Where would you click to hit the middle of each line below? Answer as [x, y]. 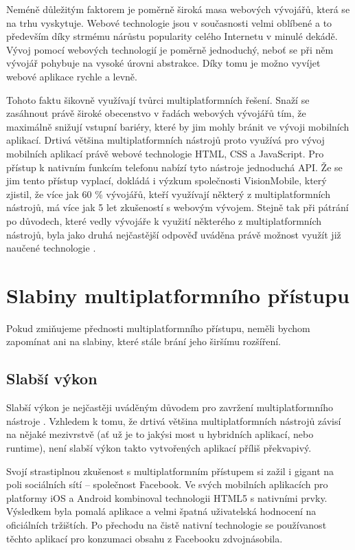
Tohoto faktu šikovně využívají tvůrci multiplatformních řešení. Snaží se [158, 99]
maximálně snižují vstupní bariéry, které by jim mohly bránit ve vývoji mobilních [178, 126]
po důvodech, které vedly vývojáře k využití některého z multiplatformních [164, 220]
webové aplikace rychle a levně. [72, 76]
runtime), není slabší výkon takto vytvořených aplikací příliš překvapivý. [159, 447]
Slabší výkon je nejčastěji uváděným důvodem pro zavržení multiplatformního [170, 407]
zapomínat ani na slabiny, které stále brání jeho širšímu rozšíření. [144, 341]
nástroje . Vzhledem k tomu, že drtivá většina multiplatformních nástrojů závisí [174, 420]
